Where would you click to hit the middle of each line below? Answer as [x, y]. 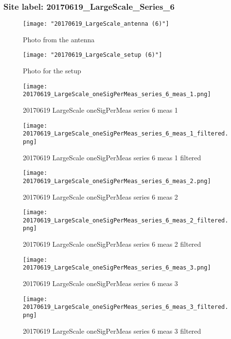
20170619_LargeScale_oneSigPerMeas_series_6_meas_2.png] [117, 181]
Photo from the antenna [59, 39]
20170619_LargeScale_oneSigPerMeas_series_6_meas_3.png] [117, 268]
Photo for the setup [52, 71]
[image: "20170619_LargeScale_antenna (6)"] [96, 24]
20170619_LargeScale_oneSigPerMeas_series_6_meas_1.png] [117, 94]
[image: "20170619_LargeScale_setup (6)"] [93, 55]
